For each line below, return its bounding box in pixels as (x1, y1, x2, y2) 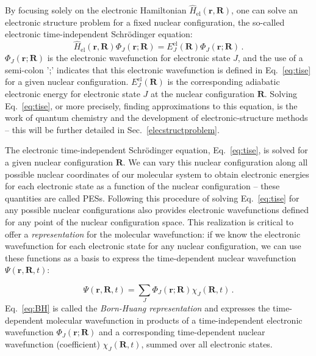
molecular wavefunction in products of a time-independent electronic (46, 313, 303, 326)
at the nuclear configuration (150, 87, 255, 100)
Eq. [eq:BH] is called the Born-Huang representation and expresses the (5, 302, 270, 314)
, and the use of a (237, 51, 303, 64)
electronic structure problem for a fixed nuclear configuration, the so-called (5, 15, 285, 28)
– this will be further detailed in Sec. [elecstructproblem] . (5, 123, 220, 136)
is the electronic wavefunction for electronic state (47, 51, 231, 64)
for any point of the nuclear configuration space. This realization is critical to (5, 215, 293, 228)
